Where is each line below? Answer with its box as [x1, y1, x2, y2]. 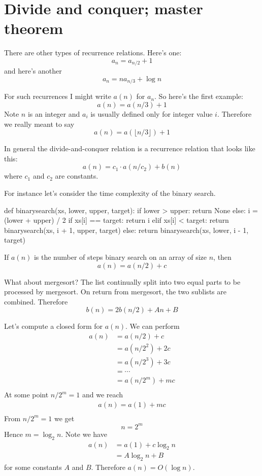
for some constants [4, 462, 62, 472]
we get [54, 413, 75, 423]
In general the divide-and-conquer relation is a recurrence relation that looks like [4, 143, 255, 154]
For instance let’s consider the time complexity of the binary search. [4, 187, 216, 198]
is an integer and [27, 109, 80, 119]
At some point [4, 389, 49, 400]
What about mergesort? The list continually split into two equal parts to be [4, 276, 241, 287]
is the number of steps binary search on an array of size [34, 251, 207, 262]
